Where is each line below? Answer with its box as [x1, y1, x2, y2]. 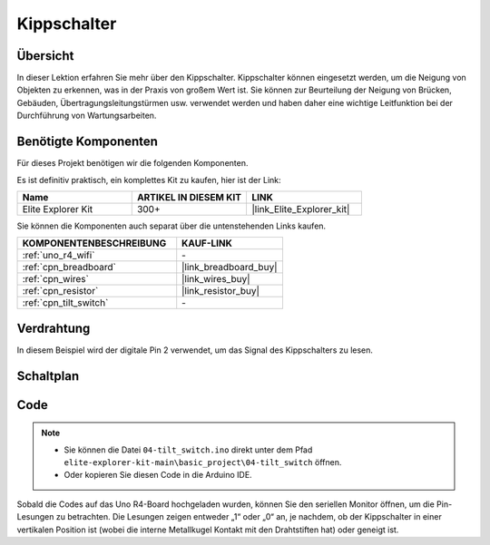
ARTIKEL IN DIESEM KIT [136, 190, 242, 203]
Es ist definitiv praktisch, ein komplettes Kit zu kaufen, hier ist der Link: [16, 174, 281, 185]
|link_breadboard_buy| [181, 261, 278, 274]
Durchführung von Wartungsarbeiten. [16, 110, 157, 122]
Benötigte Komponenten [16, 134, 159, 150]
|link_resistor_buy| [181, 285, 260, 297]
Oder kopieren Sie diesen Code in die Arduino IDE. [64, 470, 253, 481]
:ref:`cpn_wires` [22, 273, 90, 286]
